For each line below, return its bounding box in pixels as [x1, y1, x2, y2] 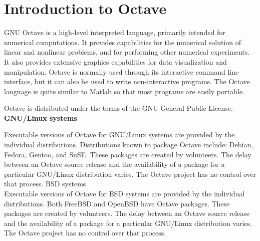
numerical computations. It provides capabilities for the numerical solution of [4, 37, 241, 47]
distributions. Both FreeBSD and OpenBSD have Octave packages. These [4, 198, 230, 208]
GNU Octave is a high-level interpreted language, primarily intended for [4, 27, 225, 38]
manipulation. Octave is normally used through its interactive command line [4, 66, 239, 77]
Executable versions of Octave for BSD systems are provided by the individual [4, 188, 245, 199]
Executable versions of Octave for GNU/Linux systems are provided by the [4, 129, 235, 140]
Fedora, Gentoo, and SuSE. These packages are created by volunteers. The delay [4, 149, 251, 159]
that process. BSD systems [4, 178, 86, 189]
